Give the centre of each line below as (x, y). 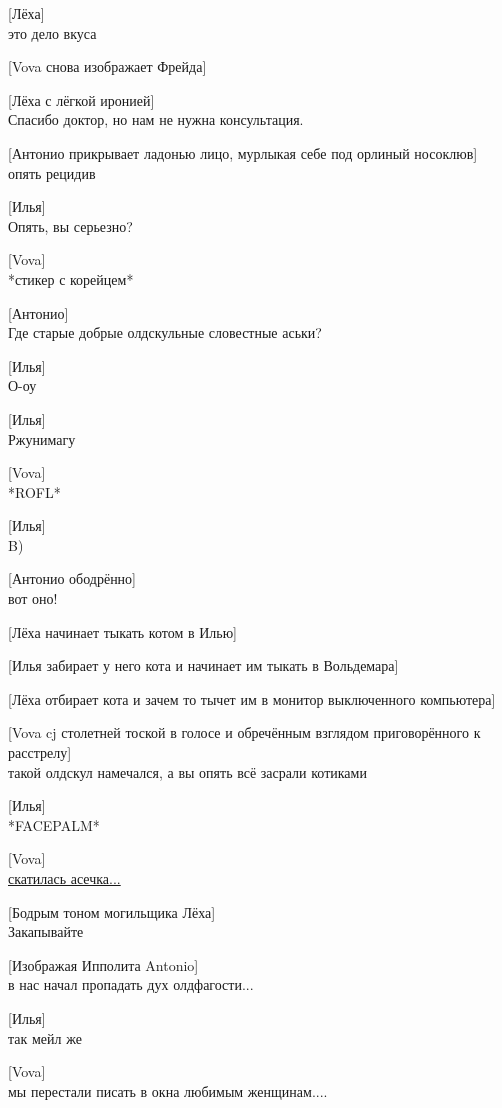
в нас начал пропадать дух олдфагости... (131, 984)
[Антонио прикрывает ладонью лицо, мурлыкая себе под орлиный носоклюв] (243, 152)
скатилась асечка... (64, 878)
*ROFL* (34, 491)
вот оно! (33, 598)
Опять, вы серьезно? (70, 225)
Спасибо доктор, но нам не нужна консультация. (156, 119)
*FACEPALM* (54, 824)
